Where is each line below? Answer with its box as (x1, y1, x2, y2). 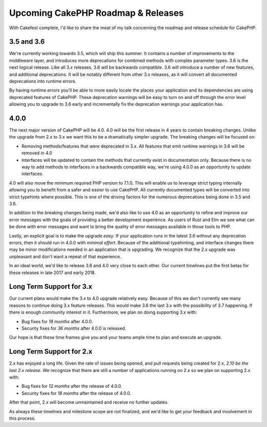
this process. (9, 416, 36, 422)
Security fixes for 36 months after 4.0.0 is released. (21, 325, 127, 331)
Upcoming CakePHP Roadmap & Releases (9, 7, 184, 18)
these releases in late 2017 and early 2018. (9, 270, 96, 276)
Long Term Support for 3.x (9, 283, 92, 291)
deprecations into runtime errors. (9, 78, 77, 84)
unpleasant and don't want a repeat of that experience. (9, 253, 122, 259)
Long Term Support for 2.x (9, 347, 92, 356)
